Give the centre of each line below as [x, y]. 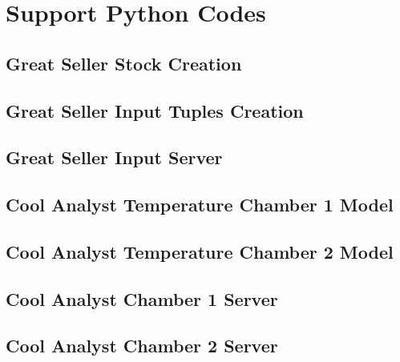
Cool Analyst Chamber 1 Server [142, 298]
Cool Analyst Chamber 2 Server [142, 346]
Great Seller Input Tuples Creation [155, 110]
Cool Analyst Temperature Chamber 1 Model [200, 205]
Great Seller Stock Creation [124, 63]
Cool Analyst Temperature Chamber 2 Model [200, 251]
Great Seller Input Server [114, 157]
